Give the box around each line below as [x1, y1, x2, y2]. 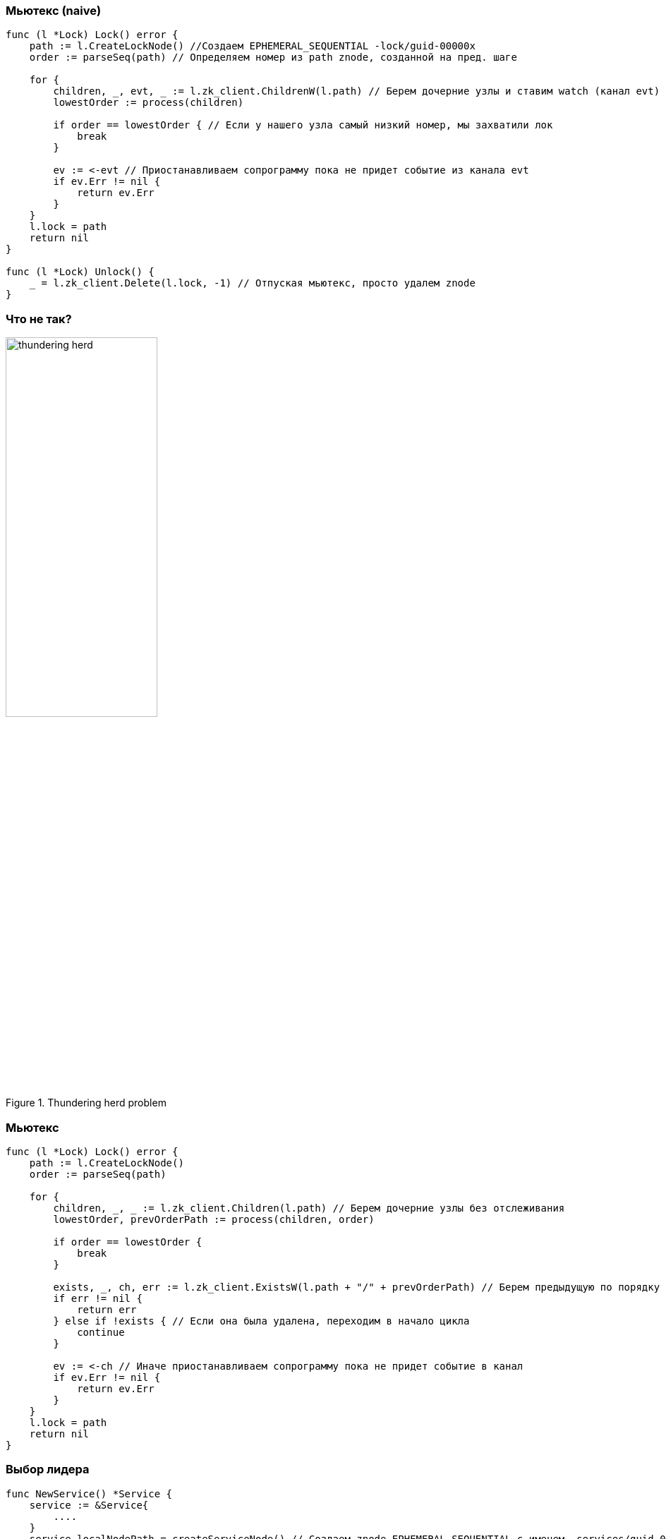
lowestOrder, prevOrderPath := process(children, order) [53, 1213, 375, 1225]
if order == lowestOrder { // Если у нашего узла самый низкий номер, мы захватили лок [53, 119, 553, 131]
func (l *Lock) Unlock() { [6, 266, 155, 278]
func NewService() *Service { [6, 1487, 173, 1499]
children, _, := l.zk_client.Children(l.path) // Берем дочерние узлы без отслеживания [53, 1202, 565, 1214]
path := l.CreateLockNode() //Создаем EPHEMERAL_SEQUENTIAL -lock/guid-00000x [29, 40, 476, 52]
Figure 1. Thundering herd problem [6, 1097, 166, 1109]
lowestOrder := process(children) [53, 97, 244, 109]
